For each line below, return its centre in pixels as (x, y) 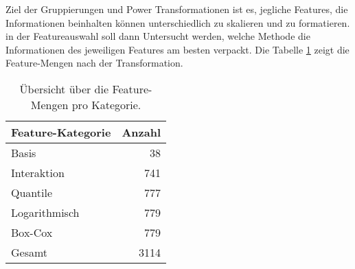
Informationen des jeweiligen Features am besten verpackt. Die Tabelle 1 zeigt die (177, 49)
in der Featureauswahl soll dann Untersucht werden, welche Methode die (158, 36)
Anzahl (141, 132)
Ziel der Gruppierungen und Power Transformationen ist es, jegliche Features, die (177, 9)
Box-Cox (32, 232)
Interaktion (38, 172)
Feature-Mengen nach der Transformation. (94, 63)
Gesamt (30, 252)
